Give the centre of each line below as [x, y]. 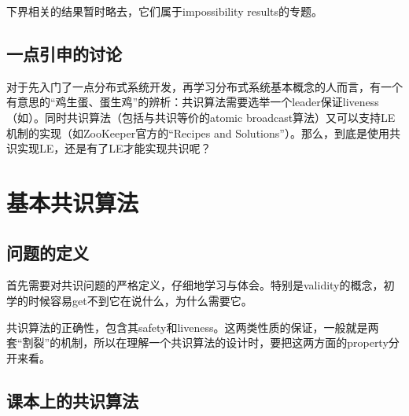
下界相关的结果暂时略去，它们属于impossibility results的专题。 [165, 11]
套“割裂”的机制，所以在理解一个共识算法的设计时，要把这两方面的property [197, 342]
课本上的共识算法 [72, 400]
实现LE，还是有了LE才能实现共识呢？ [114, 148]
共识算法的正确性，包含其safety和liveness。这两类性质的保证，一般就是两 [193, 327]
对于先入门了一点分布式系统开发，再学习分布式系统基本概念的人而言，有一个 [204, 86]
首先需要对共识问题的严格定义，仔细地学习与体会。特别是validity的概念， [195, 285]
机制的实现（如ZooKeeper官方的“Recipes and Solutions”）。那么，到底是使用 [198, 133]
